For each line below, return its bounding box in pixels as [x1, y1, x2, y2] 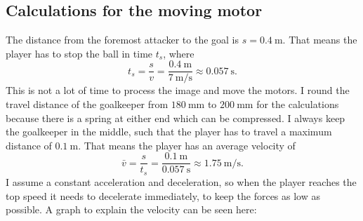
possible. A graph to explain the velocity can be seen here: [6, 202, 257, 217]
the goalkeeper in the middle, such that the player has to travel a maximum [6, 124, 332, 139]
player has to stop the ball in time [6, 46, 153, 60]
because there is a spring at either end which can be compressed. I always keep [6, 110, 345, 125]
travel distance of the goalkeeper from [6, 97, 169, 112]
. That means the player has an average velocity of [78, 138, 296, 152]
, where [163, 46, 194, 60]
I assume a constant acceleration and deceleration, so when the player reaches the [6, 174, 357, 189]
